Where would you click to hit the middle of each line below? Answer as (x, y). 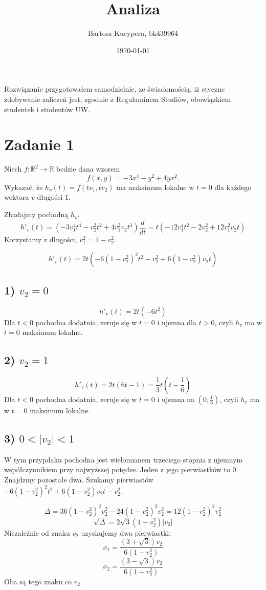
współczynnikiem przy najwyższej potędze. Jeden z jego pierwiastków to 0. (121, 469)
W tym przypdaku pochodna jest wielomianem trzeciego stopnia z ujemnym (124, 459)
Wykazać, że (24, 187)
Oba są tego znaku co (38, 581)
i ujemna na (176, 399)
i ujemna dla (177, 322)
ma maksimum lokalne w (155, 187)
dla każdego (233, 187)
